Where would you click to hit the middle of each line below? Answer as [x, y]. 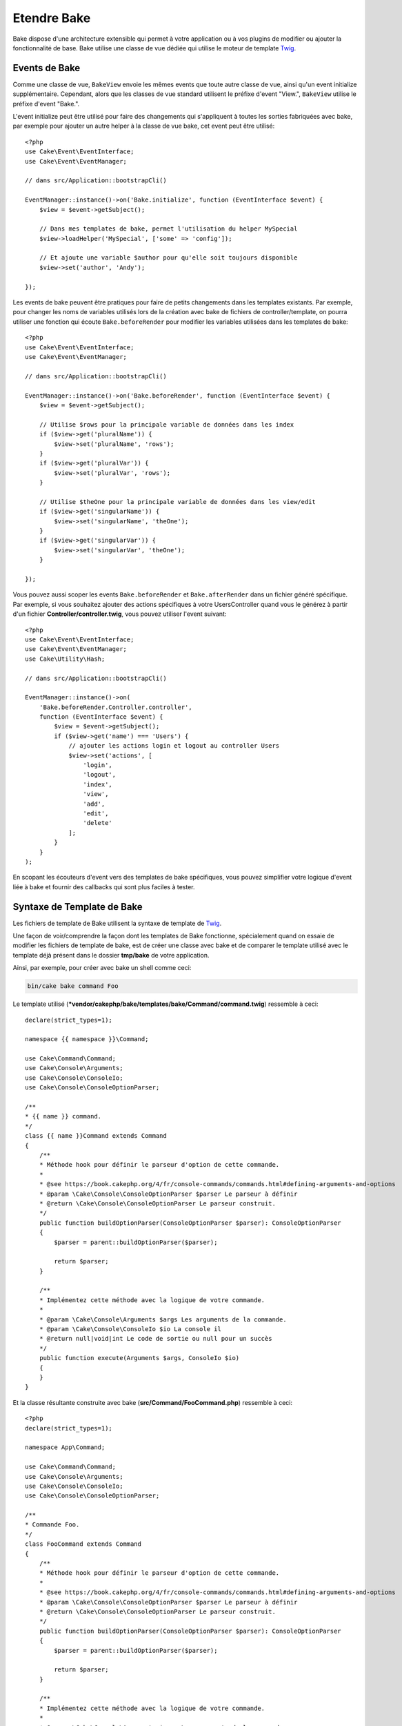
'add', [94, 804]
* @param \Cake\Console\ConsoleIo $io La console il [130, 1329]
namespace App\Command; [65, 1447]
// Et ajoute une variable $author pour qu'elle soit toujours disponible [168, 258]
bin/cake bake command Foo [73, 986]
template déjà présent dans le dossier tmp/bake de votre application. [111, 955]
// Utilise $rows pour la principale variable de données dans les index [167, 424]
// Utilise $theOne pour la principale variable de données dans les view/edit [178, 502]
